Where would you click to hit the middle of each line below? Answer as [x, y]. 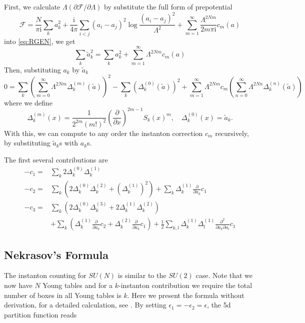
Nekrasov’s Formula [56, 254]
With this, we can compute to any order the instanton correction [103, 133]
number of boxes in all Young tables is [63, 295]
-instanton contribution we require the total [185, 285]
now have [18, 285]
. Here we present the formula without [186, 295]
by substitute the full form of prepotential [168, 6]
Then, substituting [32, 69]
